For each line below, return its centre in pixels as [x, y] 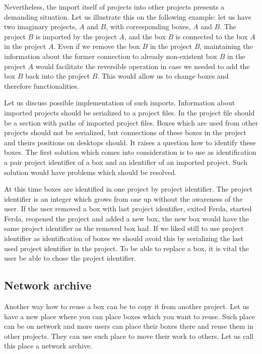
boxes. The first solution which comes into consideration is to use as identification [130, 152]
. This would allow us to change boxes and [163, 76]
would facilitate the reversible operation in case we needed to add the [143, 66]
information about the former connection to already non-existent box [111, 56]
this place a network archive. [48, 346]
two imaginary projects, [41, 26]
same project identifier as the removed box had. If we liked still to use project [124, 228]
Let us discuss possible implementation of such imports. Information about [120, 103]
